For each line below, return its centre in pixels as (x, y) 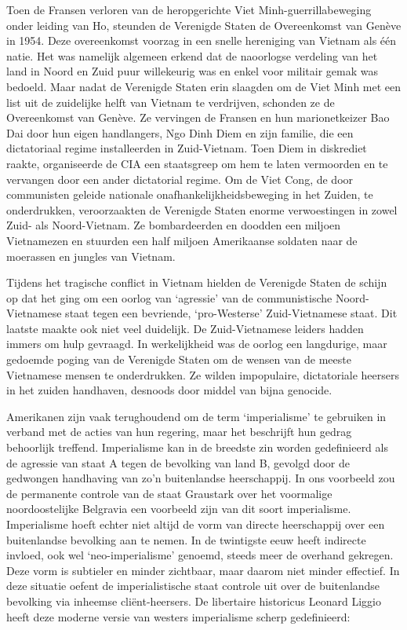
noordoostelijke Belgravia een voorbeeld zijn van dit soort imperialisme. (179, 509)
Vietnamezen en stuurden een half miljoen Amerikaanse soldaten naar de (182, 240)
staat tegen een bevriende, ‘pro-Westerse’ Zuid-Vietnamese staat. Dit (231, 313)
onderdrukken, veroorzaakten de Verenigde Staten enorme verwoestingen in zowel (202, 209)
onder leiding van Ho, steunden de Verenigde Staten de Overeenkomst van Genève (204, 25)
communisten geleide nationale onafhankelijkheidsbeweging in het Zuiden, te (190, 194)
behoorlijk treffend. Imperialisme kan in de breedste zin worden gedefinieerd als (197, 447)
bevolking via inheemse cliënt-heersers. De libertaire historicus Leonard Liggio (194, 601)
